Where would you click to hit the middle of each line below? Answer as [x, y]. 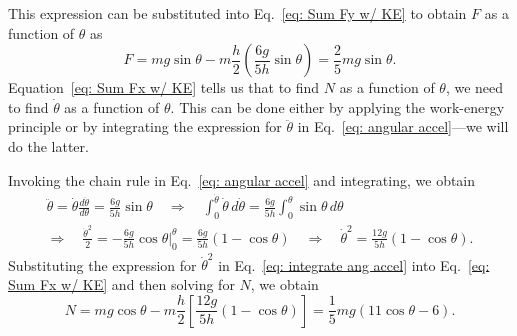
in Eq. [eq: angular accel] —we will [403, 126]
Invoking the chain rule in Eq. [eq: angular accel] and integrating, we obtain [242, 179]
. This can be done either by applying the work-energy [337, 106]
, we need [474, 87]
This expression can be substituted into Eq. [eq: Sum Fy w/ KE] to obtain [237, 13]
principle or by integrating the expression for [145, 126]
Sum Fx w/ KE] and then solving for [121, 283]
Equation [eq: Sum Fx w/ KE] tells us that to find [164, 87]
